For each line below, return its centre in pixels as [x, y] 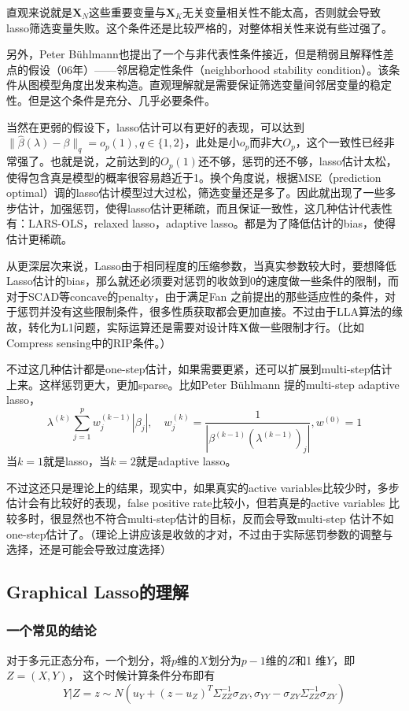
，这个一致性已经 [339, 142]
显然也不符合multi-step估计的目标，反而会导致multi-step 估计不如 [227, 518]
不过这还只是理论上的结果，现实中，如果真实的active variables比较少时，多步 [203, 487]
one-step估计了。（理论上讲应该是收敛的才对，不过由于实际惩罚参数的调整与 [200, 533]
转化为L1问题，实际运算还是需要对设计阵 [133, 326]
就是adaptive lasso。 [186, 461]
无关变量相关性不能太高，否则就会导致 [282, 12]
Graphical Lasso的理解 [98, 592]
